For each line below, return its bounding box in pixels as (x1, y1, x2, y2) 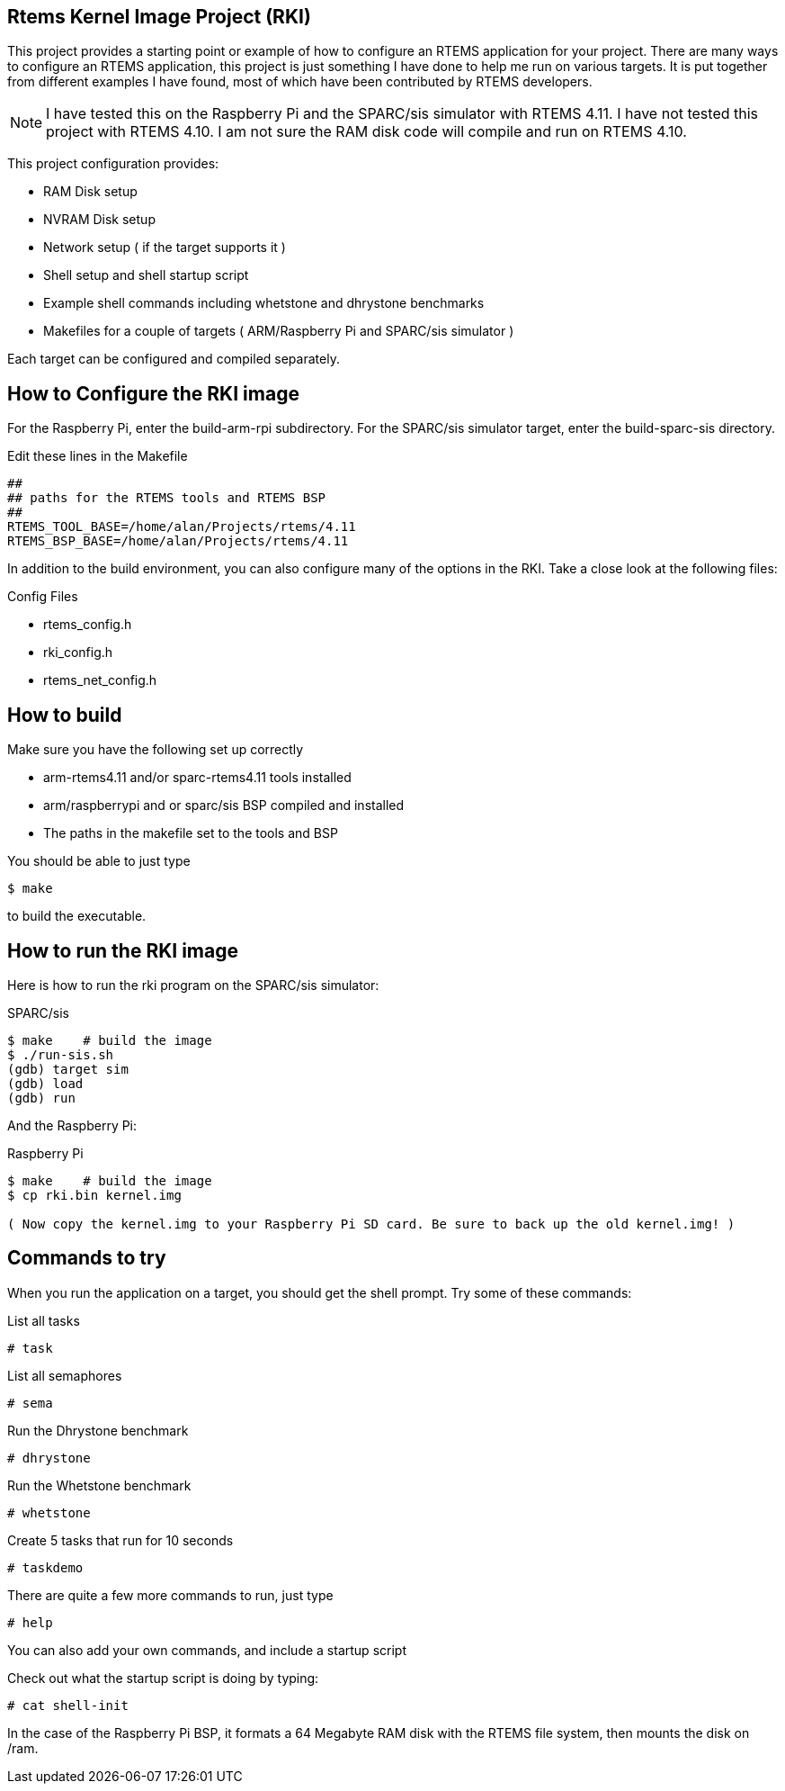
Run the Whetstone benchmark (7, 1477, 192, 1493)
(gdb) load (7, 1075, 84, 1091)
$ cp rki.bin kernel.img (7, 1187, 182, 1202)
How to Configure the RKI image (7, 382, 299, 405)
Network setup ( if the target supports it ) (43, 239, 286, 256)
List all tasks (7, 1312, 80, 1328)
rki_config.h (43, 644, 113, 661)
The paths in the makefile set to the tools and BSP (43, 825, 338, 841)
